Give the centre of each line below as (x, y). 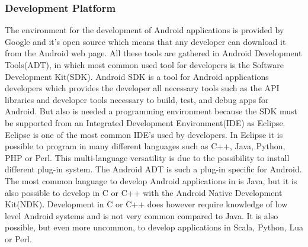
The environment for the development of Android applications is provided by (145, 30)
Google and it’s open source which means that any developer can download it (145, 41)
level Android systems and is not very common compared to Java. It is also (142, 215)
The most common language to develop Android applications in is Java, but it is (151, 180)
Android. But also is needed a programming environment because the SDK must (151, 111)
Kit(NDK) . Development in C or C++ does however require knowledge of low (146, 204)
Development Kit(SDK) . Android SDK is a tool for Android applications (137, 76)
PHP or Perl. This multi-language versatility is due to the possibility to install (147, 157)
